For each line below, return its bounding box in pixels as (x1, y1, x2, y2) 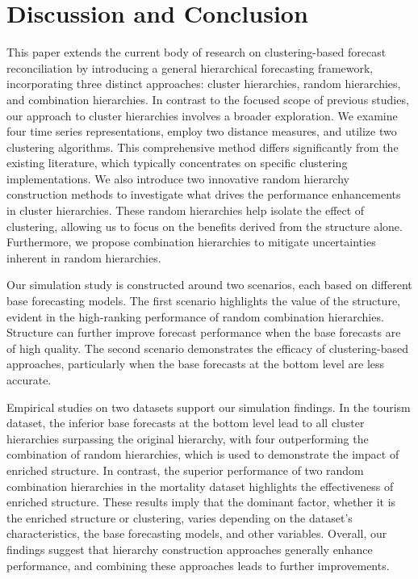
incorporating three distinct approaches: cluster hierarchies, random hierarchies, (6, 75, 401, 92)
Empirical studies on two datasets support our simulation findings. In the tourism (6, 398, 411, 415)
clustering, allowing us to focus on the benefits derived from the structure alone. (6, 217, 403, 234)
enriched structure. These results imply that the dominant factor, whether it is (6, 493, 396, 510)
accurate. (6, 371, 52, 388)
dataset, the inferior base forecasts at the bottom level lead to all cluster (6, 414, 365, 431)
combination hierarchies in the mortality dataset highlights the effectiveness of (6, 477, 394, 494)
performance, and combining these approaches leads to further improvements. (6, 556, 390, 573)
